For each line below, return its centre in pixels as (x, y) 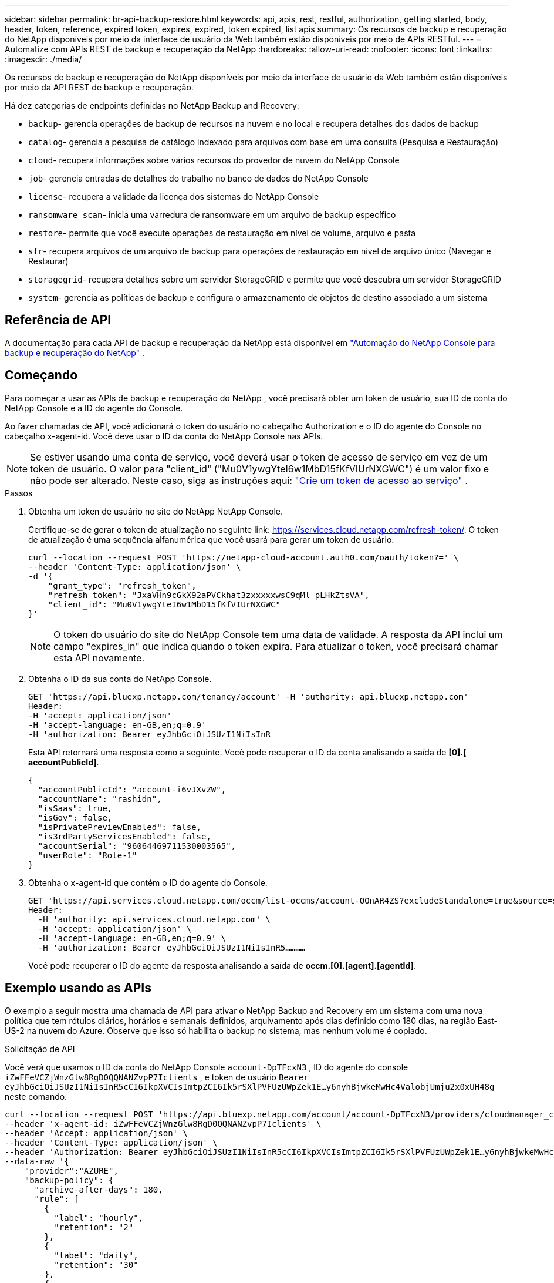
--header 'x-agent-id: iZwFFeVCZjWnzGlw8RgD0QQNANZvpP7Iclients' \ (163, 1124)
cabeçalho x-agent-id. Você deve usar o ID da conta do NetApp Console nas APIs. (164, 436)
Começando (41, 375)
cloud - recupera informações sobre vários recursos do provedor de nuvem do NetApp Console (214, 160)
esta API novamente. (99, 658)
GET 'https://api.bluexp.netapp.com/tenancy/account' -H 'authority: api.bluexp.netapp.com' (249, 696)
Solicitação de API (40, 1049)
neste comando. (36, 1096)
